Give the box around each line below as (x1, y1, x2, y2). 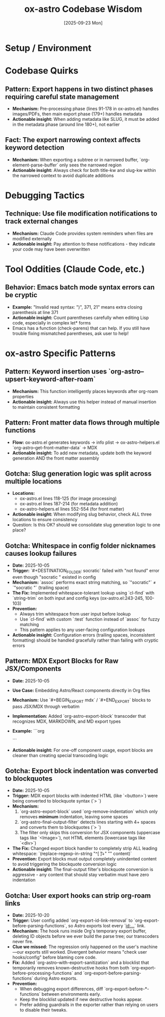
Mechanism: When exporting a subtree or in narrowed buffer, (12, 157, 139, 162)
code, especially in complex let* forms (12, 320, 91, 325)
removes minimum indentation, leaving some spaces (19, 814, 128, 820)
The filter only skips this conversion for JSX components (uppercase (19, 830, 160, 836)
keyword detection (5, 144, 64, 152)
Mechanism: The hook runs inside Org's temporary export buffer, (12, 928, 147, 934)
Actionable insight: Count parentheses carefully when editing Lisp (12, 315, 149, 321)
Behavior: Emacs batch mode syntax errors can (5, 283, 155, 292)
